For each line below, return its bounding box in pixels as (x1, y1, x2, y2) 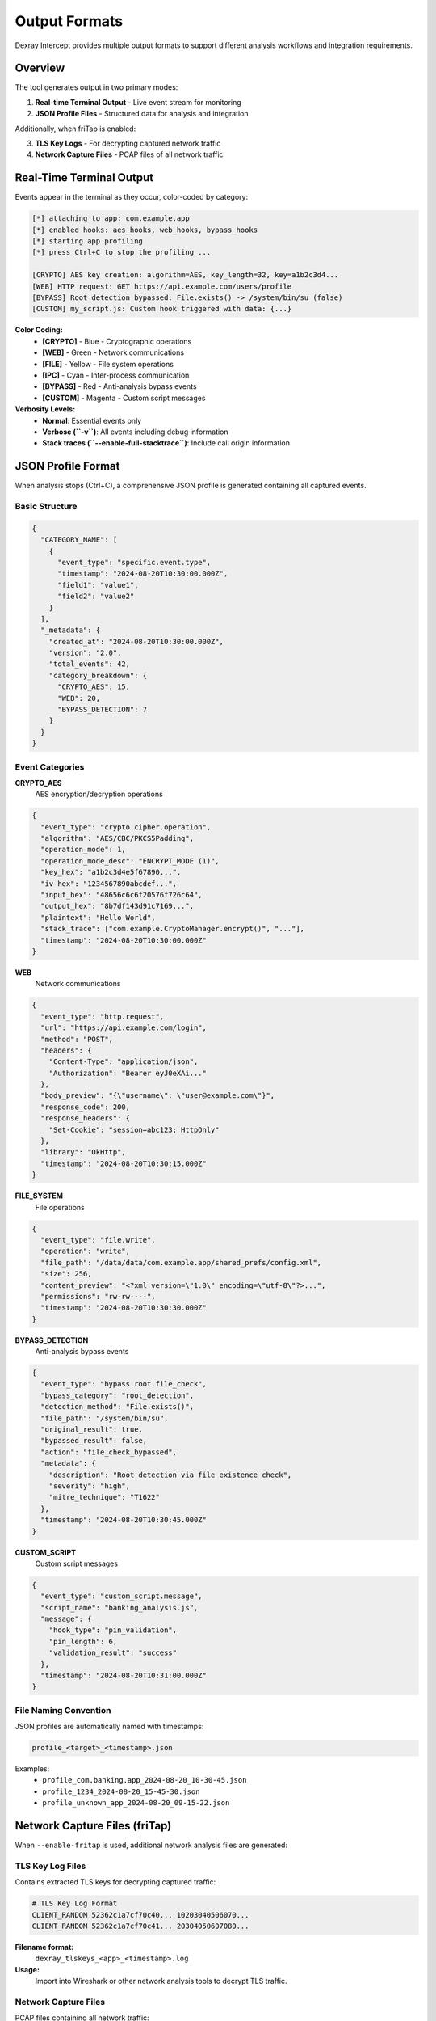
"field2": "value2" (57, 592, 135, 601)
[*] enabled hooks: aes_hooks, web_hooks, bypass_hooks (31, 225, 258, 234)
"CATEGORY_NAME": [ (40, 535, 118, 545)
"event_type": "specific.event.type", (57, 558, 212, 567)
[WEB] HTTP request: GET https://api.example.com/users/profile (31, 281, 292, 291)
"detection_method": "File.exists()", (40, 1403, 194, 1411)
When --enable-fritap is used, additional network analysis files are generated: (15, 1840, 288, 1850)
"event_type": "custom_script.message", (40, 1592, 203, 1601)
